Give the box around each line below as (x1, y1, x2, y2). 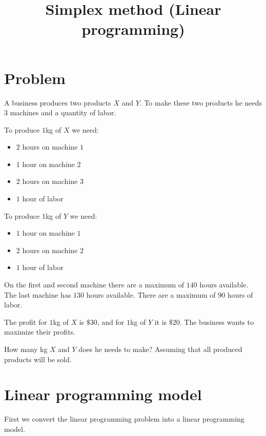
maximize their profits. (4, 326, 75, 337)
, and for (97, 316, 125, 327)
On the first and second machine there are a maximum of (4, 279, 185, 290)
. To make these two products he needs (139, 97, 262, 108)
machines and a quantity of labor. (10, 107, 116, 118)
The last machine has (4, 289, 71, 300)
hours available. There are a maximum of (86, 289, 216, 300)
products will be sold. (4, 354, 72, 364)
